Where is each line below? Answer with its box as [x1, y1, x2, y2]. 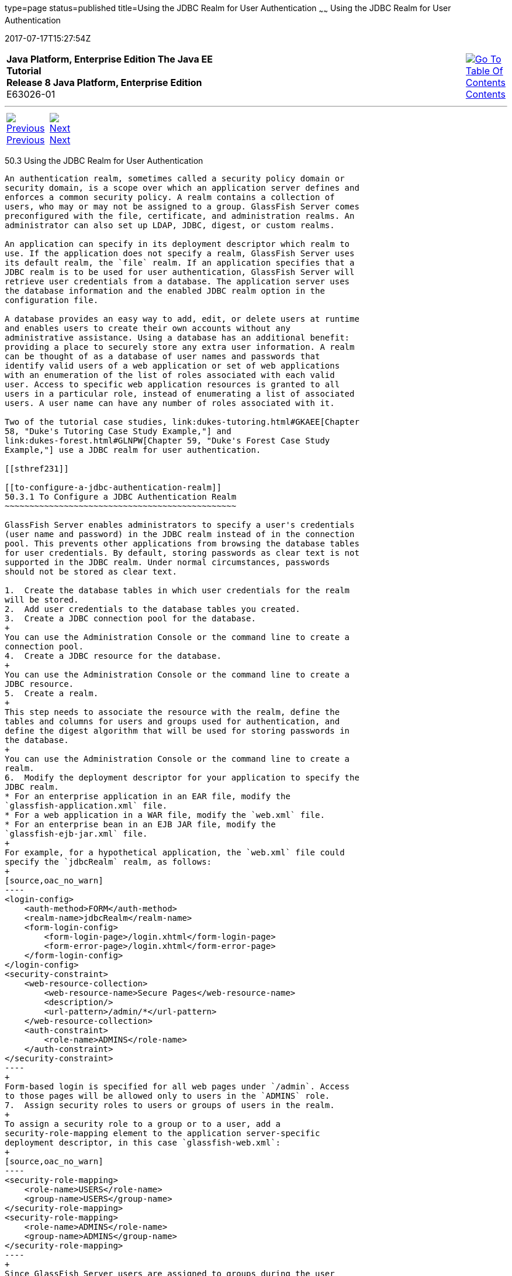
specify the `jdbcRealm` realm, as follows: [5, 857, 212, 866]
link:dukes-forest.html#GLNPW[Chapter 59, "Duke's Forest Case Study [5, 435, 330, 445]
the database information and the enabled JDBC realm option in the [5, 286, 325, 295]
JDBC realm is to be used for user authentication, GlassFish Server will [5, 267, 355, 277]
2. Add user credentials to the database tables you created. [5, 604, 300, 614]
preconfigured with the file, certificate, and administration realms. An [5, 211, 355, 221]
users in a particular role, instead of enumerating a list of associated [5, 388, 355, 398]
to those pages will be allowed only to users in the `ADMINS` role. [5, 1091, 330, 1100]
